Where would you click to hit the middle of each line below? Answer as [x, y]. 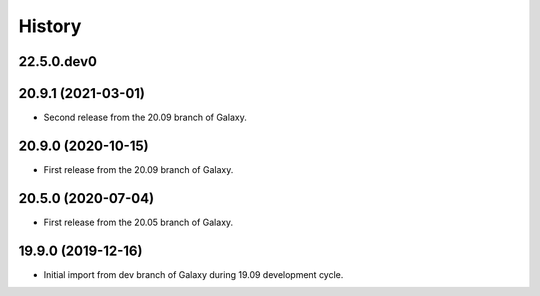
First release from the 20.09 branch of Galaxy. [138, 169]
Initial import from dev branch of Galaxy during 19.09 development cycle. [193, 274]
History [50, 26]
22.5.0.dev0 [57, 61]
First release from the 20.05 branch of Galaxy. [138, 222]
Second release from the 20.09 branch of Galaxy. [145, 117]
